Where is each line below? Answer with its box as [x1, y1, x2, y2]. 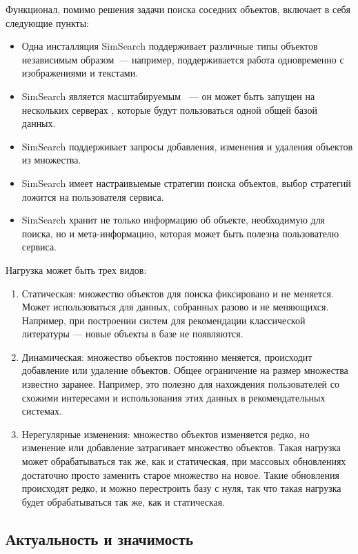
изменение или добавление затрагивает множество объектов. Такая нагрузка [21, 440, 341, 455]
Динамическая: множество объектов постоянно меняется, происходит [21, 349, 312, 364]
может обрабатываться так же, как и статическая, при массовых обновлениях [21, 454, 346, 468]
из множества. [21, 152, 81, 167]
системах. [21, 404, 62, 418]
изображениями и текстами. [21, 66, 139, 80]
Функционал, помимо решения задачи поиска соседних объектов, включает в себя [6, 2, 350, 16]
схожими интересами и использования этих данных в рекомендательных [21, 390, 326, 404]
